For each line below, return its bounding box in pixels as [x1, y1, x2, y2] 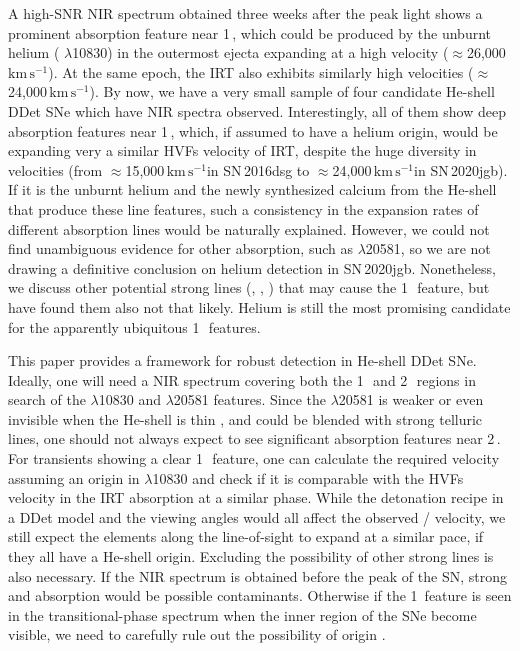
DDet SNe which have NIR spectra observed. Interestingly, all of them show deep [8, 100, 506, 121]
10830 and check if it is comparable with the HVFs [152, 467, 464, 488]
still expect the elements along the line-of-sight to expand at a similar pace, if [8, 526, 484, 547]
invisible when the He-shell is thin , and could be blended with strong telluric [8, 408, 483, 429]
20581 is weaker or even [338, 389, 484, 410]
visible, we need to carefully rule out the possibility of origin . [8, 624, 386, 645]
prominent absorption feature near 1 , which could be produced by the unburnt [8, 22, 491, 43]
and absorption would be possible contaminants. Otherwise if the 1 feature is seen [8, 585, 512, 606]
